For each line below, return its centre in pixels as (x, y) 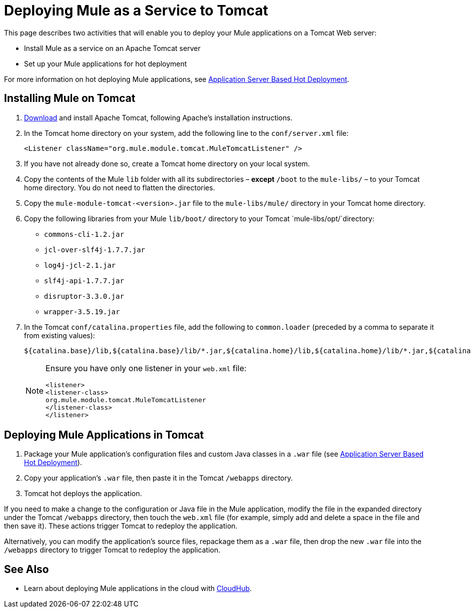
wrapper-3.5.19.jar (82, 311)
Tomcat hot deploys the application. (83, 494)
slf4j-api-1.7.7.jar (84, 281)
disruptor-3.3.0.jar (84, 296)
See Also (26, 569)
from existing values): (59, 335)
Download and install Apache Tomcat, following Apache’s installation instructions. (158, 117)
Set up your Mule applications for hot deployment (105, 63)
